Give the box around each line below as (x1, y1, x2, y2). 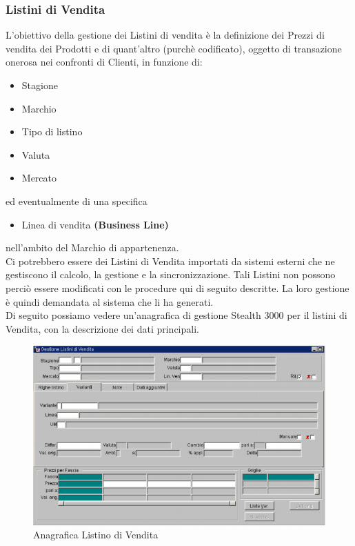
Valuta (21, 147, 50, 162)
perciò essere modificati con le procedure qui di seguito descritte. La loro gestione (6, 280, 349, 295)
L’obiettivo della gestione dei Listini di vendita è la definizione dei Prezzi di (6, 28, 325, 42)
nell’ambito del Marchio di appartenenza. (6, 240, 179, 255)
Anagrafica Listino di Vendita (33, 527, 159, 542)
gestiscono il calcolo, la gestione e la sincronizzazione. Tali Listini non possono (6, 267, 336, 282)
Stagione (21, 78, 58, 92)
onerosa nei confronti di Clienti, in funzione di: (6, 55, 203, 69)
